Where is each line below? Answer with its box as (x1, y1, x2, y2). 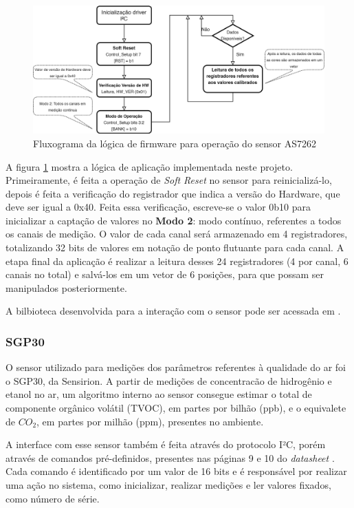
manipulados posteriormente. (5, 280, 127, 295)
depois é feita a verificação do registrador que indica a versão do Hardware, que (5, 186, 340, 200)
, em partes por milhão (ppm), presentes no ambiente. (36, 414, 264, 428)
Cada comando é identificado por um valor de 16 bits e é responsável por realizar (5, 464, 347, 478)
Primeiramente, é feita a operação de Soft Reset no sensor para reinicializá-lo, (5, 173, 332, 187)
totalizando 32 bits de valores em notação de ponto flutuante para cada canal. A (5, 240, 344, 255)
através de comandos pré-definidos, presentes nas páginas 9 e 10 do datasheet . (5, 450, 335, 465)
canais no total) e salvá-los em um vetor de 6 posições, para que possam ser (5, 267, 324, 282)
